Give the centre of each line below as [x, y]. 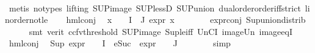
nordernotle [27, 20]
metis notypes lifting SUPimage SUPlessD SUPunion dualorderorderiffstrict [155, 8]
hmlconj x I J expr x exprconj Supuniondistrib [186, 20]
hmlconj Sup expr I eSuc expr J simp [120, 43]
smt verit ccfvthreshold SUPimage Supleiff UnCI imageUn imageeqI [161, 31]
